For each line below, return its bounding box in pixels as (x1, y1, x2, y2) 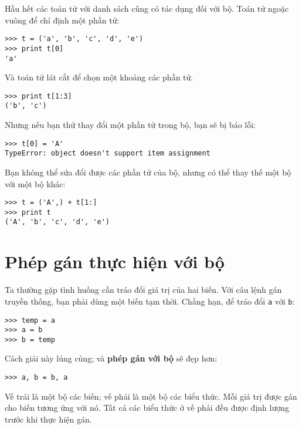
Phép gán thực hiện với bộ (5, 249, 225, 273)
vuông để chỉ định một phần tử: (5, 13, 120, 26)
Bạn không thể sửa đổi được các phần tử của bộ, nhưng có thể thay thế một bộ (5, 165, 291, 178)
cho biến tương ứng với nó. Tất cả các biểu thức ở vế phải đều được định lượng (5, 401, 289, 414)
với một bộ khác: (5, 177, 66, 190)
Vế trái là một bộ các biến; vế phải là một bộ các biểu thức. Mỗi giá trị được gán (5, 390, 297, 402)
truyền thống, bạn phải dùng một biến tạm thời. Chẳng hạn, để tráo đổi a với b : (5, 295, 295, 307)
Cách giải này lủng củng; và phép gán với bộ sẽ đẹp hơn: (5, 352, 218, 364)
